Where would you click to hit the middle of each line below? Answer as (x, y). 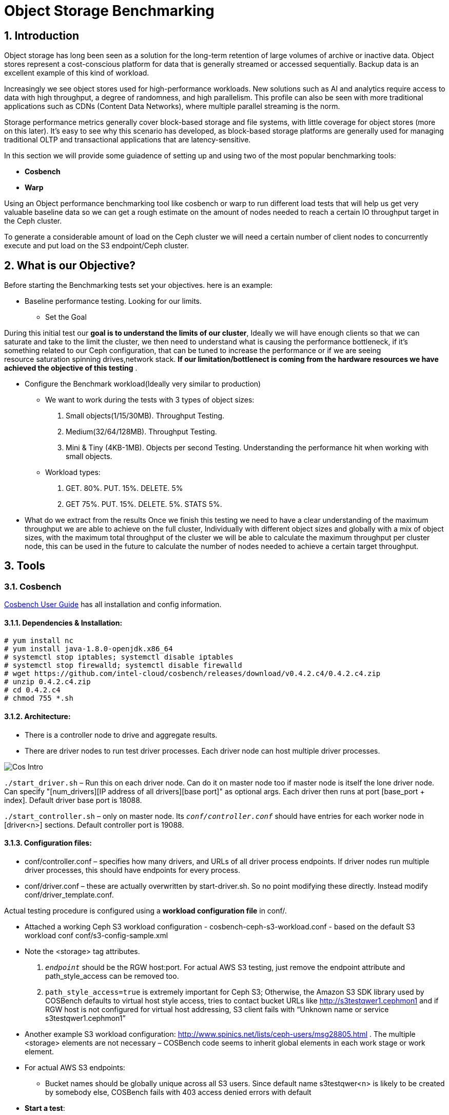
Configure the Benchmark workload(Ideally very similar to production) (143, 384)
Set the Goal (66, 317)
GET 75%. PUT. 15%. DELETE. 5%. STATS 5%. (144, 504)
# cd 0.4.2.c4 (32, 690)
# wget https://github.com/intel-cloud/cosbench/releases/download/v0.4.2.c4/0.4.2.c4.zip (192, 674)
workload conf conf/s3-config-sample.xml (96, 935)
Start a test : (45, 1108)
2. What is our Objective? (70, 265)
